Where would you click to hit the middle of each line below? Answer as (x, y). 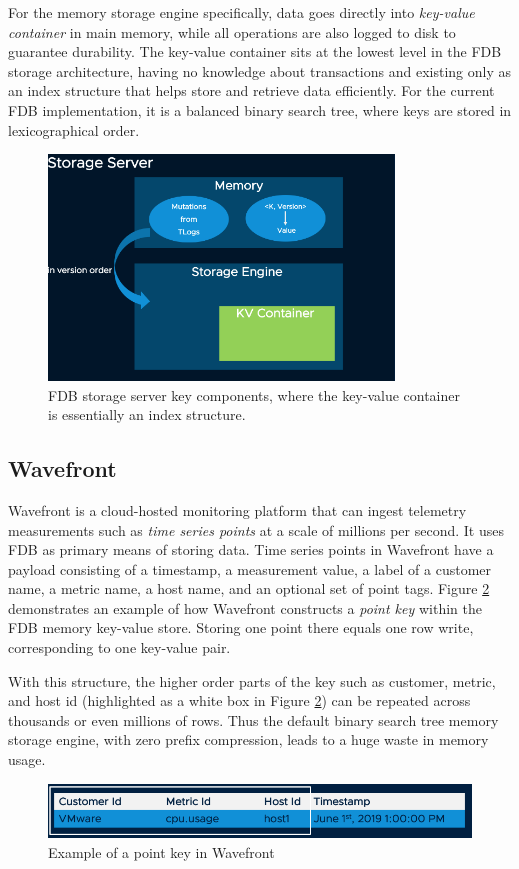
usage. (27, 759)
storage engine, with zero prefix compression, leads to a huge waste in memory (248, 739)
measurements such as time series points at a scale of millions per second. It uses (256, 529)
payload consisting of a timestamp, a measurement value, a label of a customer (250, 568)
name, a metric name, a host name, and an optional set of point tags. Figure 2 (249, 588)
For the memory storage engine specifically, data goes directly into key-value (241, 12)
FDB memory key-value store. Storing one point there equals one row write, (241, 627)
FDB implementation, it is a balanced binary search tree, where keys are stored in (260, 109)
